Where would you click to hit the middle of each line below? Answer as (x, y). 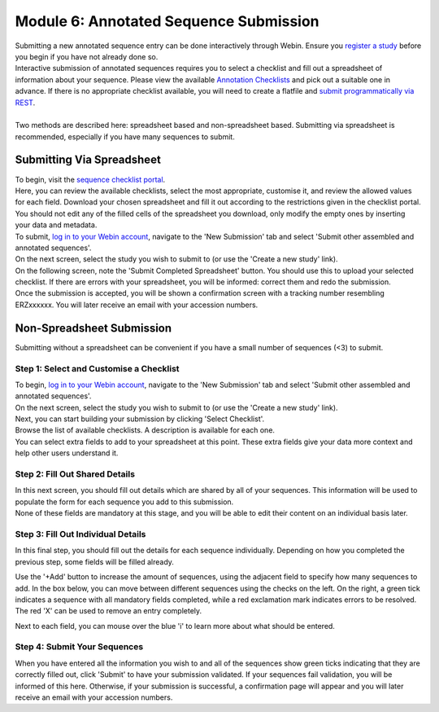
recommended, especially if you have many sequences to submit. (125, 136)
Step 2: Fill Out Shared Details (75, 474)
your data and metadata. (56, 225)
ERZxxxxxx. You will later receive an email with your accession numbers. (137, 305)
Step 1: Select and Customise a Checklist (97, 368)
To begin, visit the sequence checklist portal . (90, 179)
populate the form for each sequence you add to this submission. (124, 502)
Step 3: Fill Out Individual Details (80, 534)
